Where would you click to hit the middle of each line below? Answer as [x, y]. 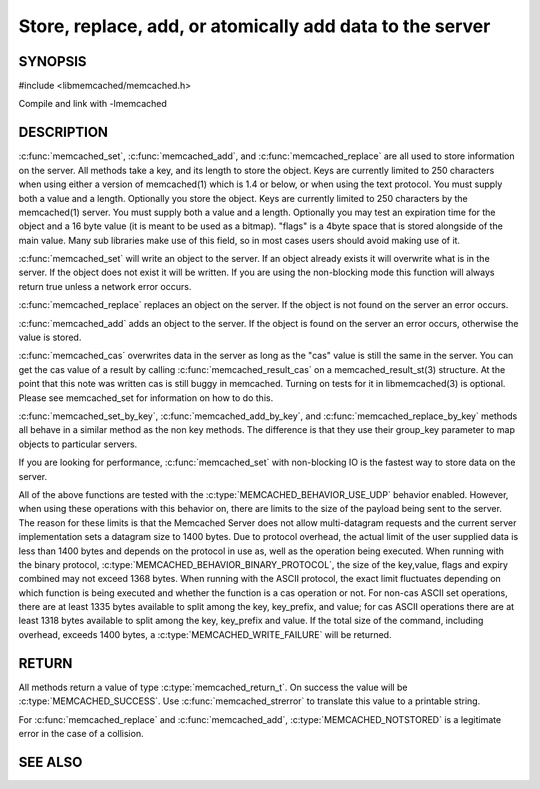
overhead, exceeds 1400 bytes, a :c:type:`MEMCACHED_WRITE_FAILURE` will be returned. [205, 634]
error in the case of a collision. [81, 733]
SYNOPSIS [52, 61]
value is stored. [50, 337]
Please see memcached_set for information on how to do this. [146, 397]
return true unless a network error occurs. [105, 286]
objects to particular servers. [78, 444]
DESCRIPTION [63, 132]
